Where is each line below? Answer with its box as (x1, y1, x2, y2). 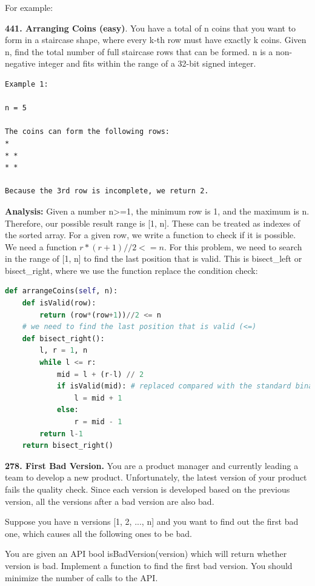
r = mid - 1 (74, 418, 122, 426)
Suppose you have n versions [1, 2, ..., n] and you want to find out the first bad (5, 515, 299, 528)
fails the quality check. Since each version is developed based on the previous (5, 482, 290, 495)
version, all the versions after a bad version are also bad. (5, 494, 214, 507)
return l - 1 (39, 429, 83, 438)
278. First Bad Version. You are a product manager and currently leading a (5, 459, 299, 471)
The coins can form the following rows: (5, 127, 170, 136)
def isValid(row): (22, 299, 96, 308)
